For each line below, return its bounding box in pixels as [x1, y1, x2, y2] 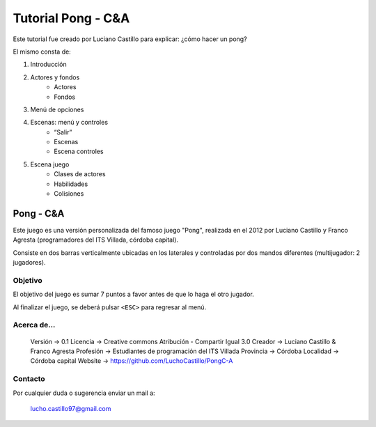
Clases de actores [54, 170, 106, 178]
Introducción [30, 60, 67, 69]
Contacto [13, 374, 45, 384]
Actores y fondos [30, 73, 80, 81]
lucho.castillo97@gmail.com [30, 404, 111, 412]
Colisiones [54, 189, 84, 198]
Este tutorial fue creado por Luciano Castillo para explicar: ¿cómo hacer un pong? [13, 35, 247, 43]
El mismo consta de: [13, 47, 71, 56]
